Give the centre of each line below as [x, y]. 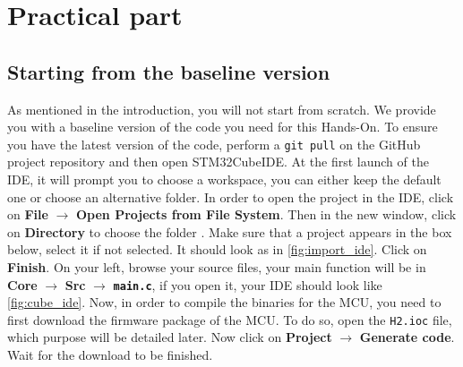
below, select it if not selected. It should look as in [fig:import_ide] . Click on [217, 249]
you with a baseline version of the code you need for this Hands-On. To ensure [223, 127]
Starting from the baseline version [169, 71]
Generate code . [407, 337]
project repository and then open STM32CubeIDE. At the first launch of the [218, 162]
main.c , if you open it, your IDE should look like [248, 284]
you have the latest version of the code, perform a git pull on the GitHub [214, 144]
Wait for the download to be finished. [110, 355]
